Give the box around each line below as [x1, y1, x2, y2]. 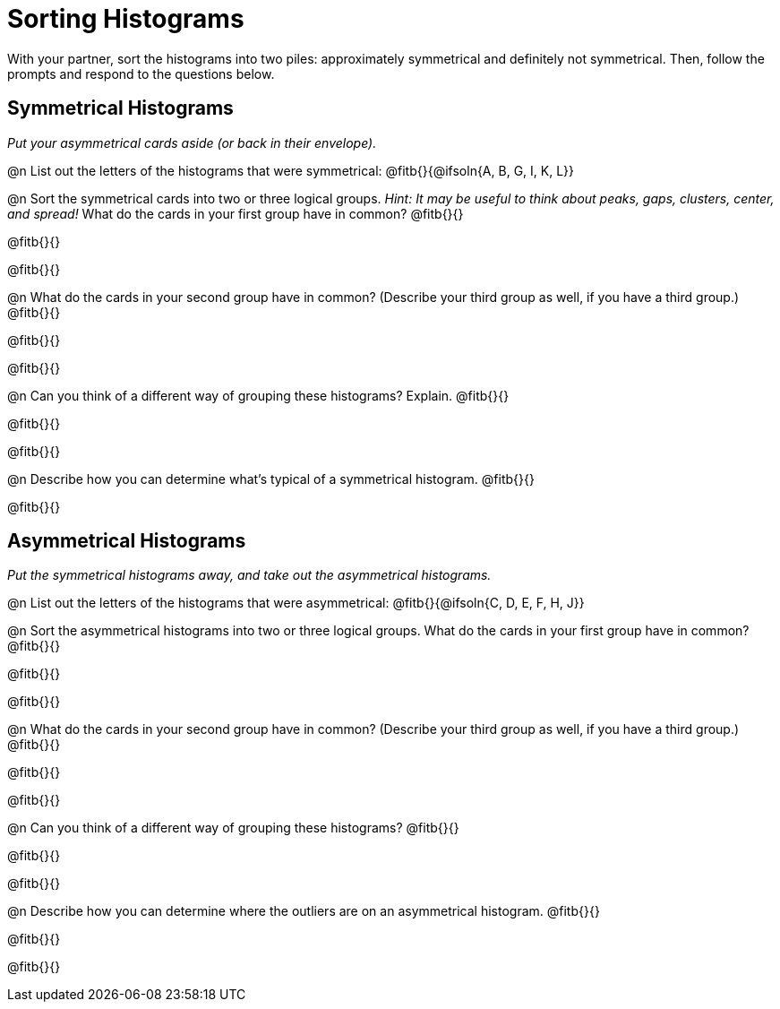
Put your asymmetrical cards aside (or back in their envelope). [7, 134, 377, 151]
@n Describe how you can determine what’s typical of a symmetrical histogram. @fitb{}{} [7, 470, 535, 487]
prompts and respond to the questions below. [7, 65, 275, 82]
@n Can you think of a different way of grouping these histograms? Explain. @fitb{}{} [7, 387, 510, 403]
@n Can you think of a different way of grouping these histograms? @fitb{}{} [7, 820, 459, 836]
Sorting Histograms [7, 4, 244, 34]
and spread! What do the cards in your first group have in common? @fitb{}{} [7, 205, 464, 221]
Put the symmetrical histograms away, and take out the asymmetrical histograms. [7, 567, 492, 583]
